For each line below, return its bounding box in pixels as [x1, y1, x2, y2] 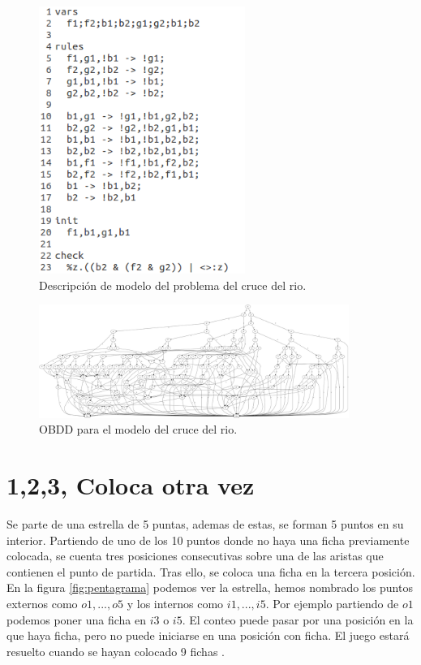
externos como [6, 594, 78, 611]
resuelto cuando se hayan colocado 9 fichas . [6, 642, 225, 659]
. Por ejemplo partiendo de [265, 594, 399, 611]
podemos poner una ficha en [6, 611, 147, 628]
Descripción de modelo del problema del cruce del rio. [39, 276, 307, 293]
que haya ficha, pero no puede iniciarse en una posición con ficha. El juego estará [6, 627, 410, 644]
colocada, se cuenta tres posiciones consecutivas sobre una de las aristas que [6, 547, 384, 564]
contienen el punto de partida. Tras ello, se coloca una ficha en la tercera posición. [6, 563, 415, 580]
